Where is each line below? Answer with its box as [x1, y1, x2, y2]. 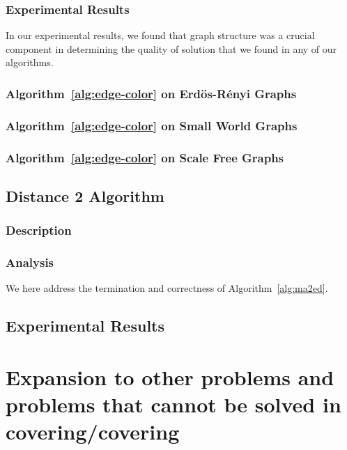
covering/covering [6, 417, 180, 446]
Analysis [6, 254, 54, 271]
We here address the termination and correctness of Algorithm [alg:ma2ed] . [6, 281, 328, 295]
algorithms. [6, 55, 54, 70]
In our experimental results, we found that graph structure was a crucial [6, 28, 315, 42]
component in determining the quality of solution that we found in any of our [6, 41, 337, 56]
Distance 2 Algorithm [6, 185, 164, 206]
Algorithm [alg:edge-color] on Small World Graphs [6, 116, 298, 134]
